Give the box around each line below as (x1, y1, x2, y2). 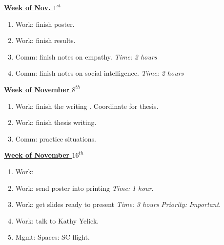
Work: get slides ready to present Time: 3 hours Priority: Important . (15, 199, 221, 209)
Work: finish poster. (15, 19, 75, 29)
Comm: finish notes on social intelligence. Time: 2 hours (15, 68, 184, 78)
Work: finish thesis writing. (15, 117, 97, 127)
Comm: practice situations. (15, 133, 96, 143)
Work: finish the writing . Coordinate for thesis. (15, 101, 159, 111)
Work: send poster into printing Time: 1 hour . (15, 183, 154, 193)
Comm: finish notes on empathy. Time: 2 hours (15, 51, 157, 61)
